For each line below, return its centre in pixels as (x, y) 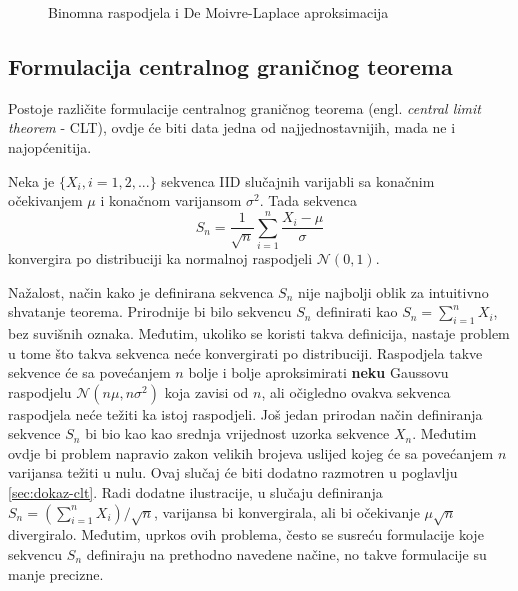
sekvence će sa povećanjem (89, 372)
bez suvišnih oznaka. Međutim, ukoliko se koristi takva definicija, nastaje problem (259, 332)
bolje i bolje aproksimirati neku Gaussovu (318, 372)
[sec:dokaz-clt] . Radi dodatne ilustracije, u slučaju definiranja (195, 492)
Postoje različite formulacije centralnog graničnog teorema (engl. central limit (244, 107)
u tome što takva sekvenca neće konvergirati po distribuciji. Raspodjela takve (245, 352)
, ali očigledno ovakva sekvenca (356, 391)
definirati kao (357, 311)
